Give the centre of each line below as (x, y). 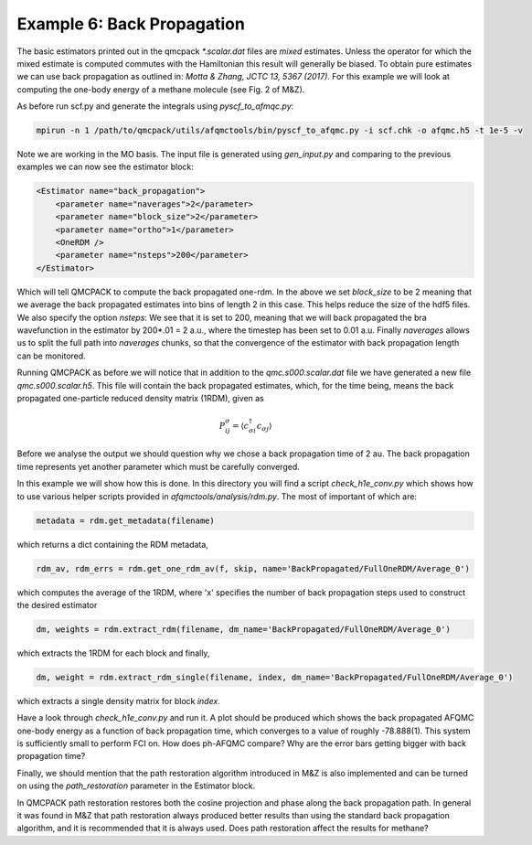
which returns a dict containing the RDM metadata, (113, 544)
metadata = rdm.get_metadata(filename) (125, 520)
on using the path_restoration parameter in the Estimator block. (136, 786)
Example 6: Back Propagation (131, 24)
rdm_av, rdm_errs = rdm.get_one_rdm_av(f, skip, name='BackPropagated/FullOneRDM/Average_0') (253, 568)
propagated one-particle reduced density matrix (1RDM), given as (141, 398)
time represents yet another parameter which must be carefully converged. (159, 466)
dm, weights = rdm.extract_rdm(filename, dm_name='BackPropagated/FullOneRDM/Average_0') (244, 629)
